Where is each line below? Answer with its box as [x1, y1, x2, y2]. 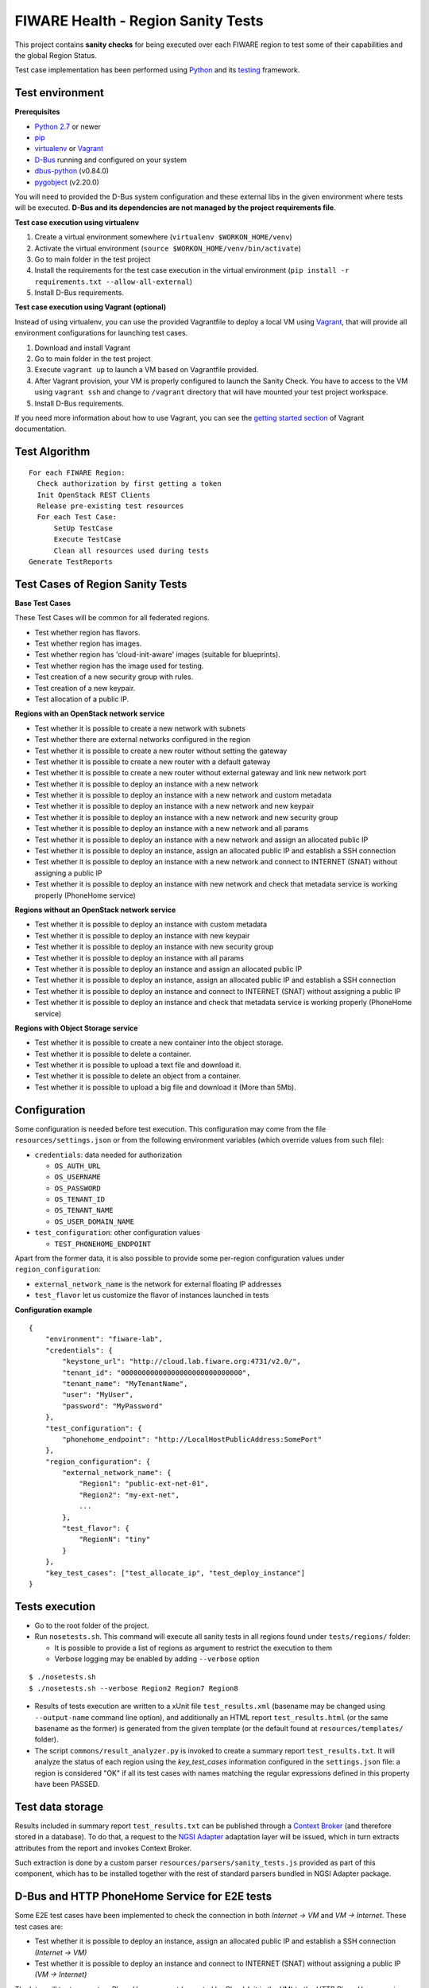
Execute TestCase [53, 535, 122, 544]
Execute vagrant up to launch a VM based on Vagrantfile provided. [34, 365, 259, 375]
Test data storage [14, 1800, 104, 1813]
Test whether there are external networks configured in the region [34, 735, 251, 744]
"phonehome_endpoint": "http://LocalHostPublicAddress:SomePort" [62, 1435, 323, 1443]
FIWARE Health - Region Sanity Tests [14, 12, 264, 29]
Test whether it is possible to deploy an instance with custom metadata [34, 919, 268, 930]
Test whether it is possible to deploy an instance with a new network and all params [34, 824, 309, 833]
